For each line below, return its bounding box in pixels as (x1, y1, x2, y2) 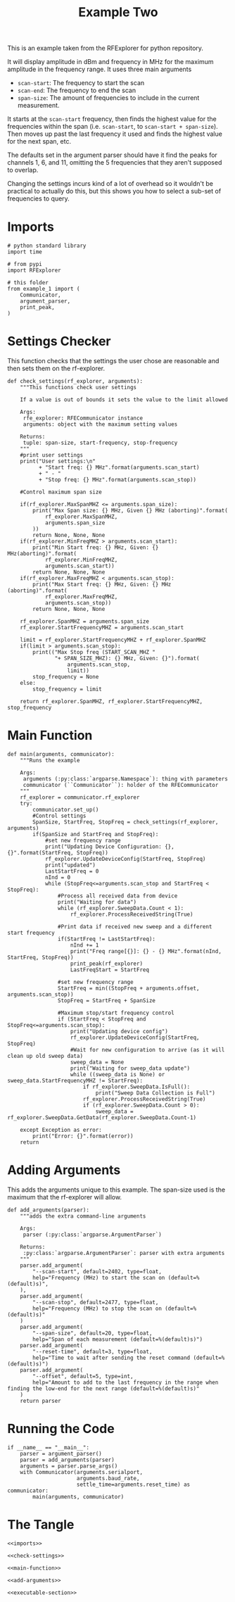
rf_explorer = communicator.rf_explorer (20, 794, 140, 801)
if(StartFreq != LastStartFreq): (57, 935, 156, 942)
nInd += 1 (70, 942, 99, 949)
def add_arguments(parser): (7, 1206, 90, 1213)
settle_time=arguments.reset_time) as (76, 1481, 191, 1488)
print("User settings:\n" (20, 458, 96, 465)
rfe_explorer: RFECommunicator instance (23, 415, 143, 422)
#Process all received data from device (57, 893, 178, 900)
